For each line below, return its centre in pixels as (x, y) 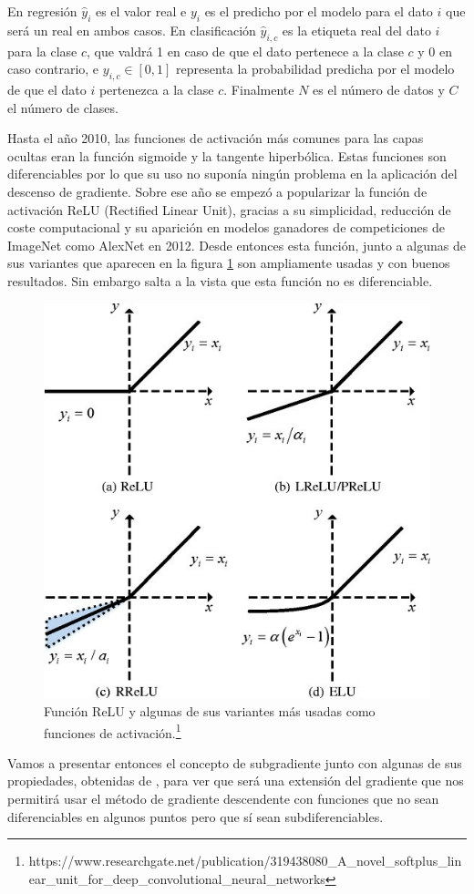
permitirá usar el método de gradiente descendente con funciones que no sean (223, 798)
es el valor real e (141, 11)
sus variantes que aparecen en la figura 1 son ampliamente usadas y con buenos (229, 263)
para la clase (42, 51)
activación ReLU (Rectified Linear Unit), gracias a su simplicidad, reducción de (229, 209)
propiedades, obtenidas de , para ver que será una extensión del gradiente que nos (236, 781)
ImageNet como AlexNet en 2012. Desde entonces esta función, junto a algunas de (237, 245)
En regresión (42, 11)
